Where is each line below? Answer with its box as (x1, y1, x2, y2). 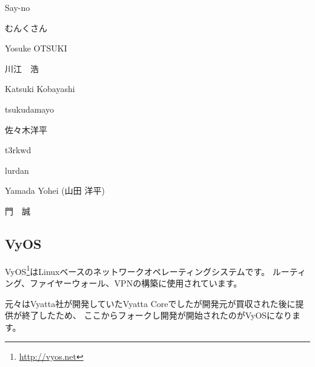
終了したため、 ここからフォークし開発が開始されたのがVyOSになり (21, 309, 293, 322)
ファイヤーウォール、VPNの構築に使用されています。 (30, 276, 242, 289)
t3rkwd (5, 144, 31, 156)
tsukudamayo (5, 102, 54, 115)
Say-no (5, 1, 30, 13)
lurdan (5, 164, 29, 176)
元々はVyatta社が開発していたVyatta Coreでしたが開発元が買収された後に (5, 297, 296, 309)
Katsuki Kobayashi (5, 82, 75, 95)
